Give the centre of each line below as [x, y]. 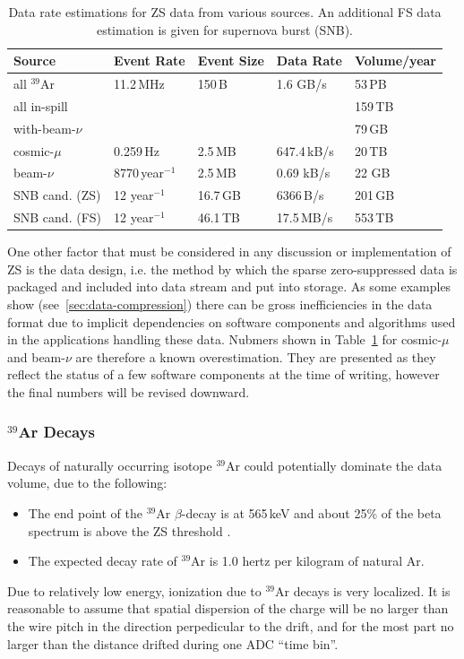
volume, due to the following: [87, 483]
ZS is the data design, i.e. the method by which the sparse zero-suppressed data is [232, 269]
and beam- [36, 356]
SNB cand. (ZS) [57, 195]
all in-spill [41, 105]
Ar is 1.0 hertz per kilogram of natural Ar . [308, 561]
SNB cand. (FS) [58, 217]
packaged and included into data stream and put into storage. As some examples [229, 286]
